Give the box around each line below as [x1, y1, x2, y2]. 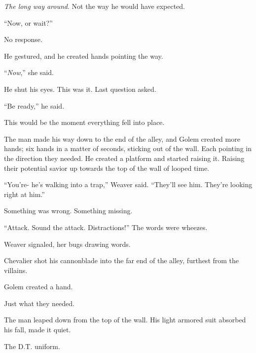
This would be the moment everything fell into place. [4, 117, 165, 127]
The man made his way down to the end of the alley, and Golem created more [4, 133, 240, 144]
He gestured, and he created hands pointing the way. [4, 50, 163, 61]
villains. [4, 265, 28, 275]
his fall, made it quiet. [4, 324, 71, 335]
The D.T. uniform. [4, 341, 60, 351]
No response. [4, 34, 42, 44]
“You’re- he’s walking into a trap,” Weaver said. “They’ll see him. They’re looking [4, 179, 253, 190]
